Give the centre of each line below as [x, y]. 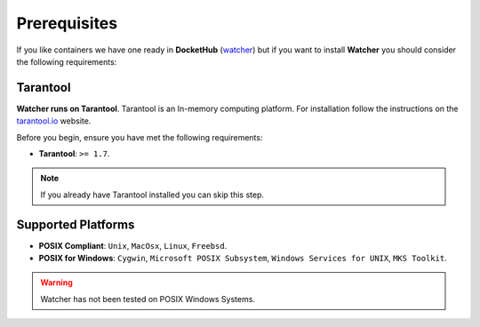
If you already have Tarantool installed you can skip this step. [152, 195]
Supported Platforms [76, 224]
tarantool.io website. [54, 121]
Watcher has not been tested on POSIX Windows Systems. [148, 299]
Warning [56, 283]
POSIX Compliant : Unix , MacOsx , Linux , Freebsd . [133, 245]
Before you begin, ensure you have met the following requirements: [140, 137]
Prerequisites [67, 23]
